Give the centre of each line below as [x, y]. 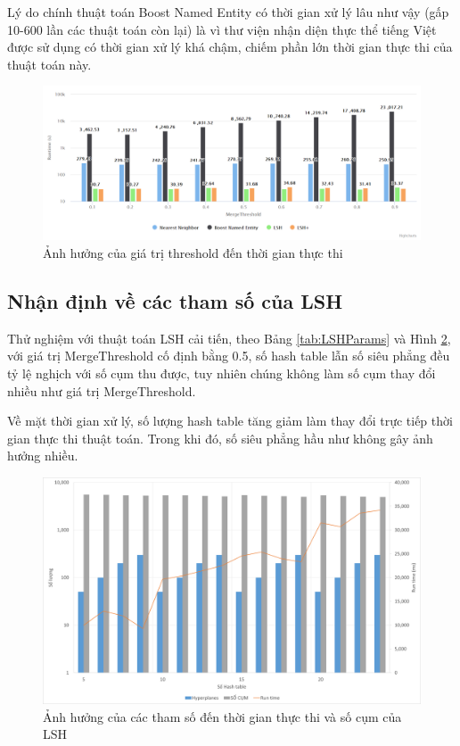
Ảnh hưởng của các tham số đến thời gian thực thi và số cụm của [222, 716]
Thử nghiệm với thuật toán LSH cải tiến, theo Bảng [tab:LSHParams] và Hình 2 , [229, 338]
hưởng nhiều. [43, 456]
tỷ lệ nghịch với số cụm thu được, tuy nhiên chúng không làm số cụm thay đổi [222, 373]
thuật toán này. [49, 64]
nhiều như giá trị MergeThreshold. [102, 390]
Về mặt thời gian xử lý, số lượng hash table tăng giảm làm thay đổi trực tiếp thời [230, 421]
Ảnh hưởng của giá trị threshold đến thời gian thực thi [193, 253]
